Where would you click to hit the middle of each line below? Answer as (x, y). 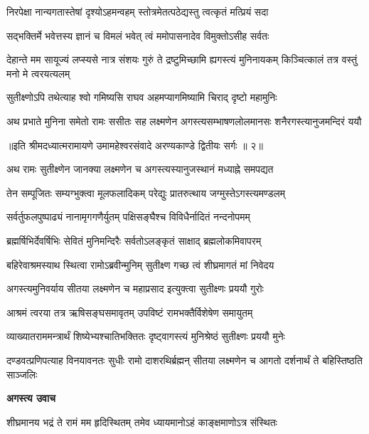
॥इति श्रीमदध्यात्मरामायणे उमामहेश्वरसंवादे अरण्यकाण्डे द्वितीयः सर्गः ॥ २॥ (135, 145)
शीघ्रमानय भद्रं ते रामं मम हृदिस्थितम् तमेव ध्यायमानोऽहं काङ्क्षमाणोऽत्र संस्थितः (142, 422)
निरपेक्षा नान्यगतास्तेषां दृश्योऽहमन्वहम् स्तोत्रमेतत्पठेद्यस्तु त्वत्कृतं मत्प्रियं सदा (138, 11)
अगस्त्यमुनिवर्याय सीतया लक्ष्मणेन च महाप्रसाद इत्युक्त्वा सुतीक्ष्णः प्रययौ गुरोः (135, 289)
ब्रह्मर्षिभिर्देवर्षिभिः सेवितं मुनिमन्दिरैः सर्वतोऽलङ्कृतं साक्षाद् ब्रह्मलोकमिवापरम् (134, 240)
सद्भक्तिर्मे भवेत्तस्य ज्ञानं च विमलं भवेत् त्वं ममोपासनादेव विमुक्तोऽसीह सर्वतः (138, 35)
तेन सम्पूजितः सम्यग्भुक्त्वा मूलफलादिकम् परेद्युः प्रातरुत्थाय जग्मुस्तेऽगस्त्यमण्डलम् (146, 192)
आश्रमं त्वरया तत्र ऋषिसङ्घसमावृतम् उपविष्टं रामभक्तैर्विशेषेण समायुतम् (130, 312)
